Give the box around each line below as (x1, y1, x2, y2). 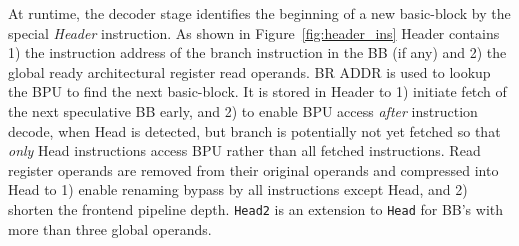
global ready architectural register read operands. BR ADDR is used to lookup (8, 61, 491, 82)
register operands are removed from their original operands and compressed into (8, 159, 499, 180)
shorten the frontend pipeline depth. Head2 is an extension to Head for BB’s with (8, 198, 504, 219)
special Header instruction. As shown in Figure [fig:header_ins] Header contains (8, 22, 500, 43)
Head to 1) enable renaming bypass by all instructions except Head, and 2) (8, 179, 468, 200)
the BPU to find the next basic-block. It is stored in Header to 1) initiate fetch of (8, 81, 507, 102)
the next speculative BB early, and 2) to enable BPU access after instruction (8, 100, 478, 121)
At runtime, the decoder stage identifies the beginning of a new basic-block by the (8, 3, 511, 23)
